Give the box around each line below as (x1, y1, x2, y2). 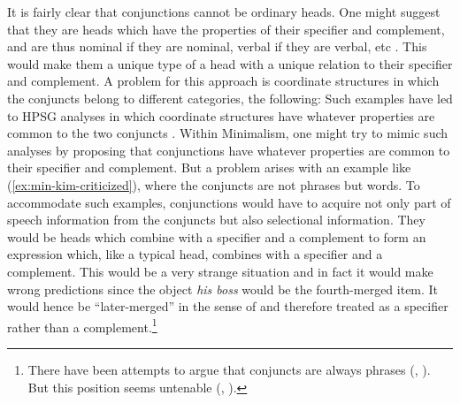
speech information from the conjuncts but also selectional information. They (7, 210, 425, 229)
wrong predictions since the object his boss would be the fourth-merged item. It (7, 279, 439, 298)
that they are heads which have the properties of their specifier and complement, (7, 19, 445, 38)
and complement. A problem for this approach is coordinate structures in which (7, 72, 440, 90)
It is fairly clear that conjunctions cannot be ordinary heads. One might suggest (7, 3, 441, 20)
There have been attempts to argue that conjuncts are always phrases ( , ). (27, 360, 431, 378)
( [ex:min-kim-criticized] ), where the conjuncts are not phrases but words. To (7, 175, 420, 194)
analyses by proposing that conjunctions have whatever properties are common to (7, 141, 450, 159)
